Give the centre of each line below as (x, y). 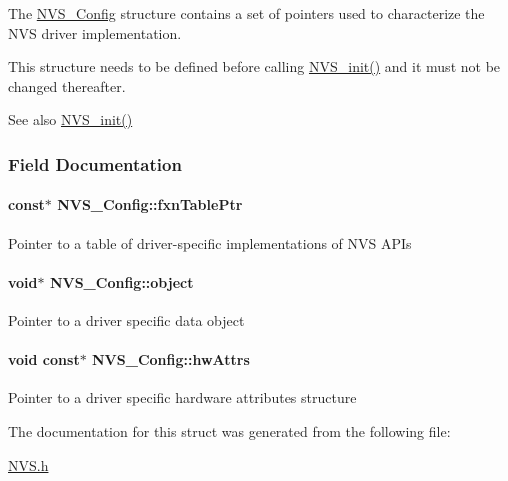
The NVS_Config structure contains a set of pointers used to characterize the (246, 13)
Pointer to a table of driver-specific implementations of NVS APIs (210, 242)
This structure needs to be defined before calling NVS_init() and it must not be (254, 66)
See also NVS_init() (70, 119)
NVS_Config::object (121, 281)
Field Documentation (95, 163)
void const (44, 359)
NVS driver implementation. (95, 32)
